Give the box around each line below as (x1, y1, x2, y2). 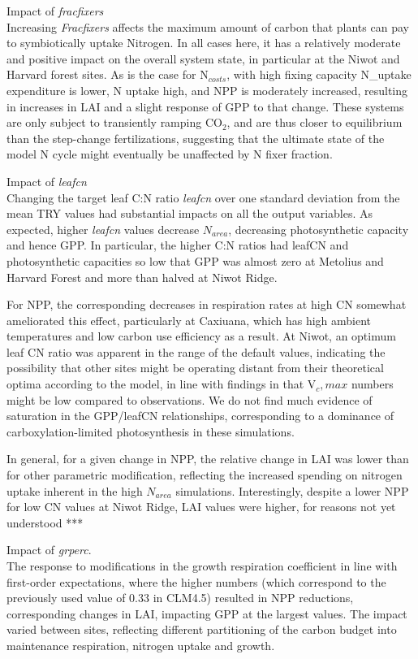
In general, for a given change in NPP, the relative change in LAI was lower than (6, 450, 409, 467)
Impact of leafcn (6, 172, 87, 189)
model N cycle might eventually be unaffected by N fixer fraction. (6, 145, 333, 163)
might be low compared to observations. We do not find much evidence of (6, 391, 373, 408)
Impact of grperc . (6, 541, 92, 558)
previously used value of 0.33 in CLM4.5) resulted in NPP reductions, (6, 589, 354, 606)
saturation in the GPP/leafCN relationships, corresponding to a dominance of (6, 407, 394, 424)
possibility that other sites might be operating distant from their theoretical (6, 359, 384, 376)
